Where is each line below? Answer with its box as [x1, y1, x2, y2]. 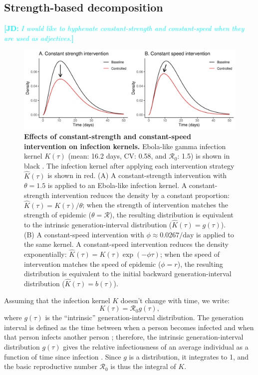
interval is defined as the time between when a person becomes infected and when [4, 322, 254, 332]
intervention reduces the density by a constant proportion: [51, 189, 230, 200]
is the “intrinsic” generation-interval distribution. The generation [45, 312, 244, 323]
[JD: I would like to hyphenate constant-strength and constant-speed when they [4, 23, 245, 33]
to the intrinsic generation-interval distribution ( [24, 219, 172, 229]
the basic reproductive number [4, 361, 97, 372]
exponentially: [24, 248, 67, 259]
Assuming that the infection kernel [4, 295, 110, 305]
